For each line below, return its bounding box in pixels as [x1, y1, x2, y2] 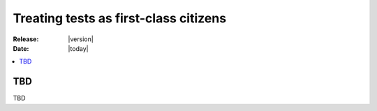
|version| [68, 35, 94, 43]
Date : [13, 44, 29, 52]
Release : [13, 35, 39, 43]
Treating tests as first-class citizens [13, 10, 227, 26]
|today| [68, 44, 89, 52]
